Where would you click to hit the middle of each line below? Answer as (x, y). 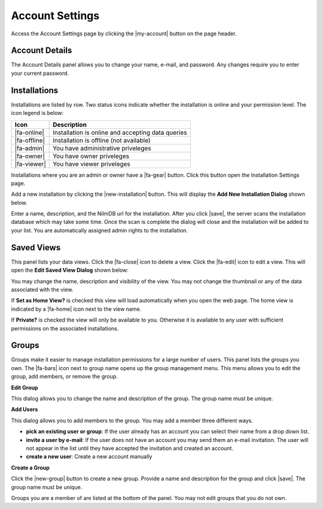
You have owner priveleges (91, 156)
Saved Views (36, 248)
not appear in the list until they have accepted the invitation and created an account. (129, 448)
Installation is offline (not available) (102, 140)
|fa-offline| (30, 140)
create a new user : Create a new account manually (89, 457)
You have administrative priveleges (102, 148)
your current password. (40, 73)
